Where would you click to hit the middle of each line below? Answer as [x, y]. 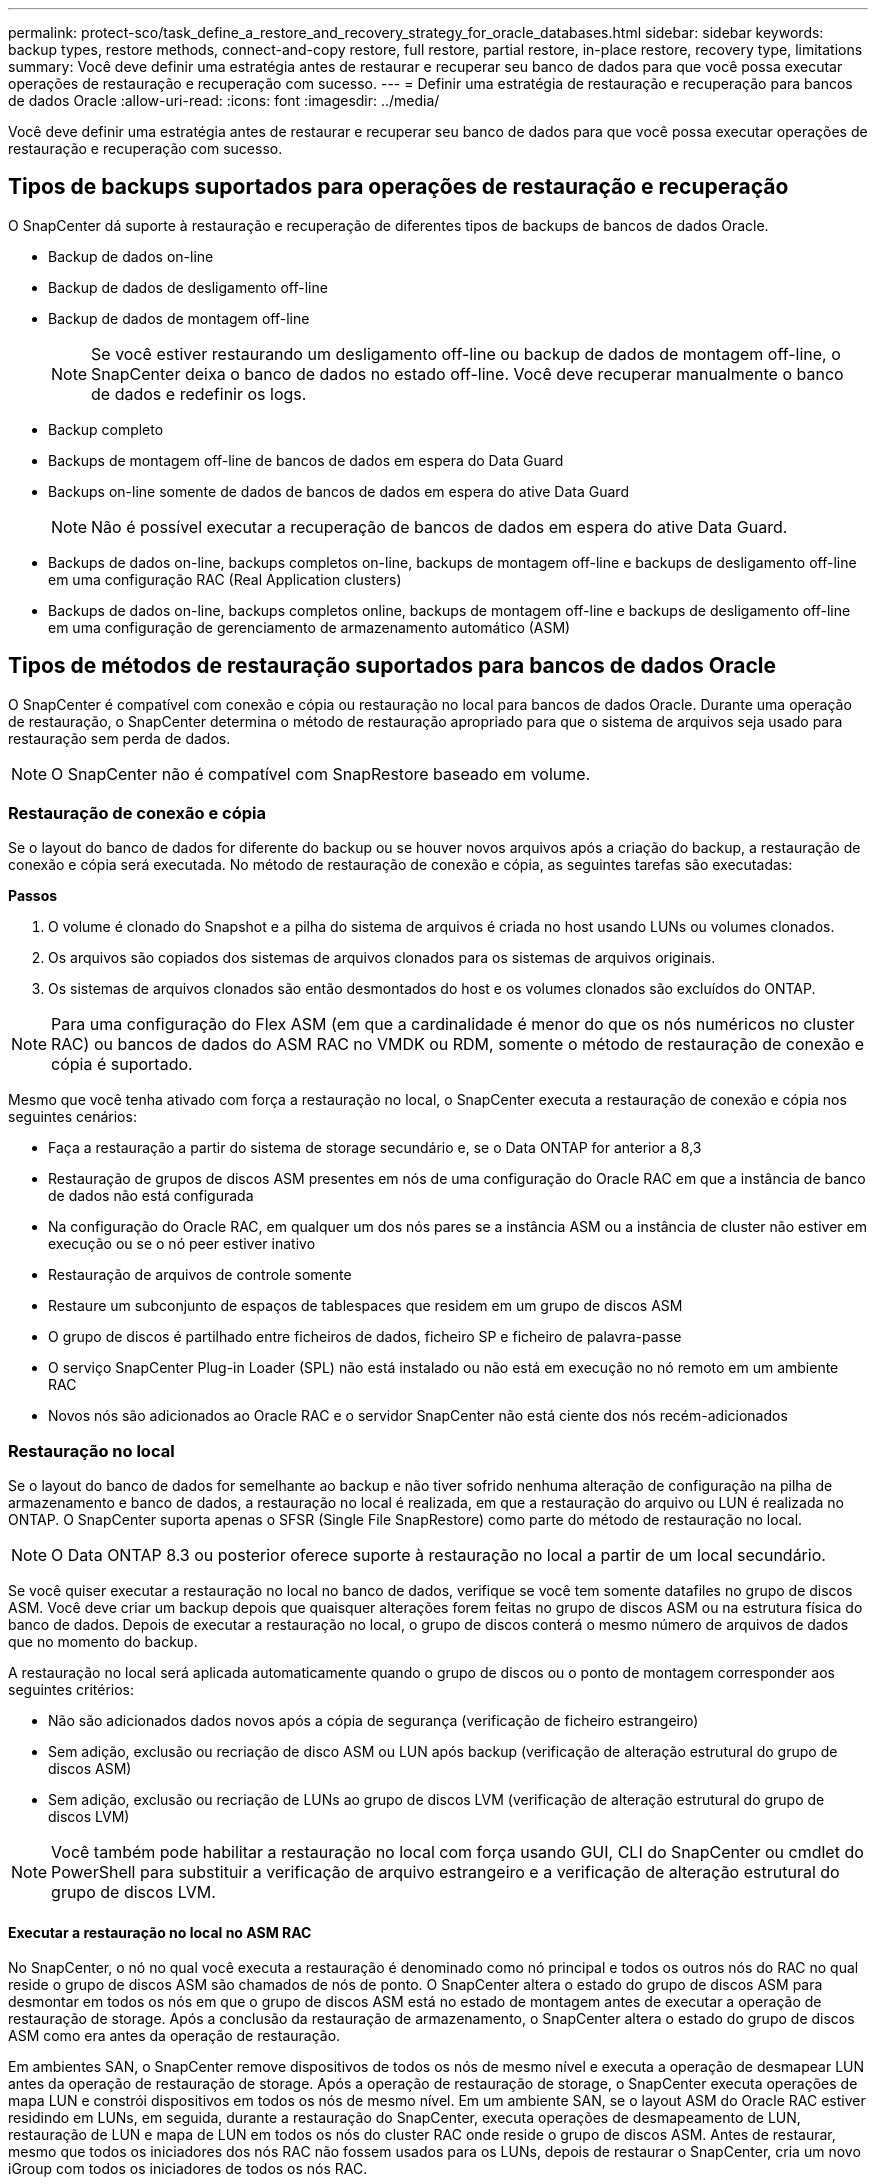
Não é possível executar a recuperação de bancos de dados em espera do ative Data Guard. [439, 526]
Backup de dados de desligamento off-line [188, 287]
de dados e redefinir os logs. [199, 393]
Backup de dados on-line [131, 256]
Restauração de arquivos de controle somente [200, 1275]
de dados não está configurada [151, 1196]
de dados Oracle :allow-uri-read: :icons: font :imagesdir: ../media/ [224, 100]
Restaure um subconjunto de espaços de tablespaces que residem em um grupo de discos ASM [365, 1306]
